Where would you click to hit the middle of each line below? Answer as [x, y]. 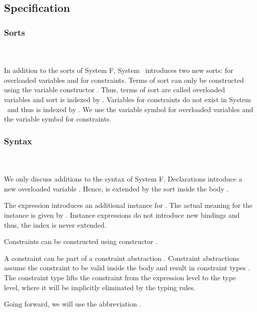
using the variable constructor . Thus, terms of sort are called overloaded [115, 90]
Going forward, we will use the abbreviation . [73, 304]
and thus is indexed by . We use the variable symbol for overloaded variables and [130, 109]
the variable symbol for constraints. [58, 119]
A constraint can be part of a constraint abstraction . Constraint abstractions [122, 258]
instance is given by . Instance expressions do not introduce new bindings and [122, 215]
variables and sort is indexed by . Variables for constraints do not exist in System [128, 99]
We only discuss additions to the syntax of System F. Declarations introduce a [123, 179]
